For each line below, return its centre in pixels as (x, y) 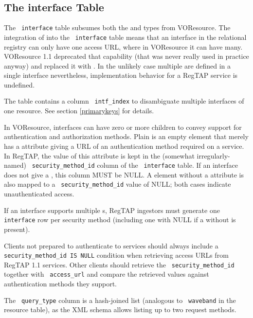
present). (17, 229)
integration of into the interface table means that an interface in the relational (125, 37)
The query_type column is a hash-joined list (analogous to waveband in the (120, 300)
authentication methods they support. (61, 284)
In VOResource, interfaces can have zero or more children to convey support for (123, 127)
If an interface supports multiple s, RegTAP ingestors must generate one (112, 210)
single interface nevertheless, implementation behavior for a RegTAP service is (121, 75)
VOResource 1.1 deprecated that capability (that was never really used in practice (126, 56)
